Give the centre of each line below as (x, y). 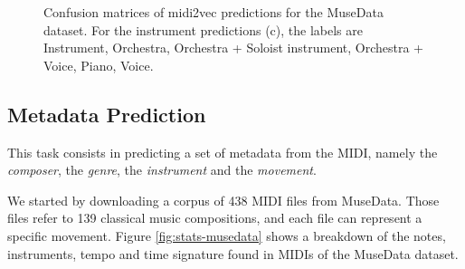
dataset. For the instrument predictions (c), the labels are (203, 29)
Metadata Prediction (107, 114)
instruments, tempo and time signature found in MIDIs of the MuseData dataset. (233, 253)
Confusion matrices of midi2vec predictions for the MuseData (214, 12)
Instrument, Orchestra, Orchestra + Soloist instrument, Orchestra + (233, 48)
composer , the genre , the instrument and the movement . (162, 170)
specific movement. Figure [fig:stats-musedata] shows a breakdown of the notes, (227, 235)
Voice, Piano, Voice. (99, 65)
